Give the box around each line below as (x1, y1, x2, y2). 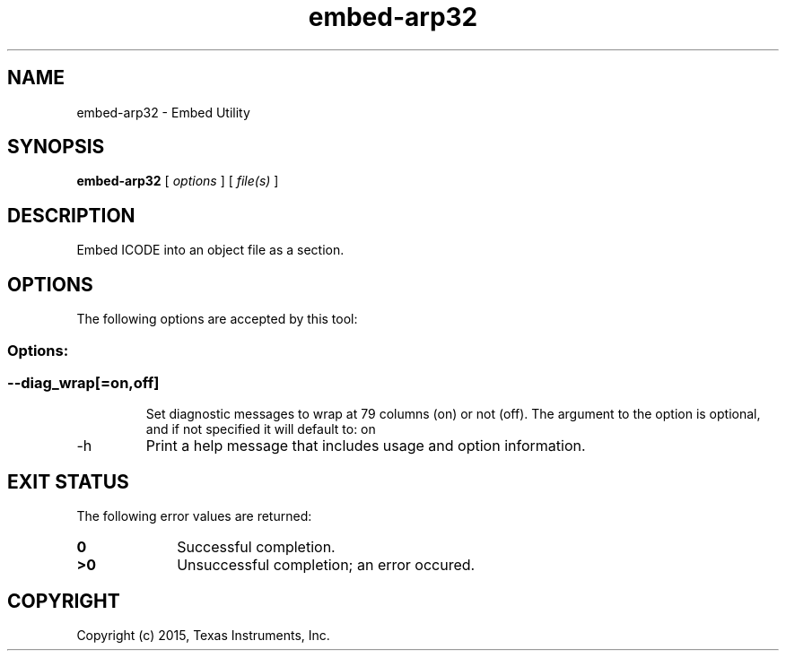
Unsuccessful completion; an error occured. (177, 556, 476, 575)
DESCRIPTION (7, 203, 135, 227)
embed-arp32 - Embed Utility (76, 104, 250, 120)
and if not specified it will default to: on (145, 421, 376, 437)
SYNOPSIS (7, 135, 105, 159)
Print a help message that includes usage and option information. (145, 437, 586, 455)
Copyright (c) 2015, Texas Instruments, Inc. (76, 627, 330, 643)
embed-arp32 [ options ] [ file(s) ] (76, 173, 279, 189)
